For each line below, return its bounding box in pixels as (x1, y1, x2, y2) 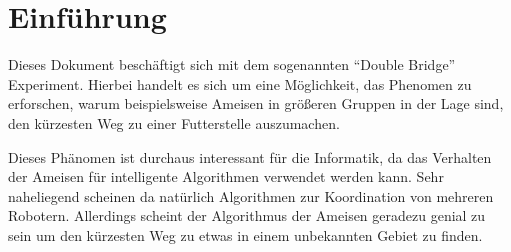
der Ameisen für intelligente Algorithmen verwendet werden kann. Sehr (8, 166, 444, 187)
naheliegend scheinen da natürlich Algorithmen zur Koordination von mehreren (8, 185, 494, 206)
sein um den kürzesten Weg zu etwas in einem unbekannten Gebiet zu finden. (8, 224, 483, 245)
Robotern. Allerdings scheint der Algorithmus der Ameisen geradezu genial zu (8, 205, 486, 226)
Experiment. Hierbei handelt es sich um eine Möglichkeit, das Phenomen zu (8, 73, 472, 94)
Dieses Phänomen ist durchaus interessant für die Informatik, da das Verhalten (8, 146, 492, 167)
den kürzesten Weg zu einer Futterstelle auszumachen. (8, 112, 340, 133)
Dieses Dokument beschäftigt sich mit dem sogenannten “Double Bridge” (8, 54, 456, 75)
